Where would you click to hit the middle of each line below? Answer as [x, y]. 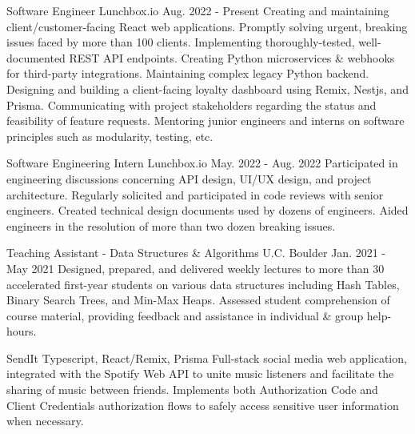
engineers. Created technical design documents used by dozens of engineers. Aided [207, 210]
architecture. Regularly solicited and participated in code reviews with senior [195, 194]
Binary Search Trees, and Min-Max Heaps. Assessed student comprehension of [198, 300]
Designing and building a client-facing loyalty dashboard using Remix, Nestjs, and [207, 88]
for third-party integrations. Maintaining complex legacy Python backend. [188, 73]
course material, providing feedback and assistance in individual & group [185, 315]
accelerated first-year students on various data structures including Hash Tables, [203, 284]
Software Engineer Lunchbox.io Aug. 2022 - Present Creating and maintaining [198, 10]
